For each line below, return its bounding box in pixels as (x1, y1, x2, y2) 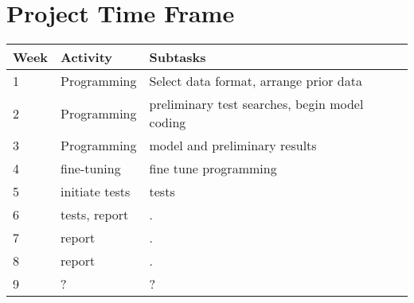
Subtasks (149, 48, 206, 67)
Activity (61, 48, 113, 67)
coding (149, 113, 186, 132)
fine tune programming (149, 159, 277, 178)
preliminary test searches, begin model (149, 95, 364, 114)
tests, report (61, 205, 129, 224)
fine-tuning (61, 159, 121, 178)
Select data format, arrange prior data (149, 72, 362, 91)
